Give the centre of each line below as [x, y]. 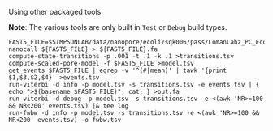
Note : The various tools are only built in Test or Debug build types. [118, 27]
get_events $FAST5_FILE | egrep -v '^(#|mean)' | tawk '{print [118, 70]
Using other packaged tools [55, 12]
